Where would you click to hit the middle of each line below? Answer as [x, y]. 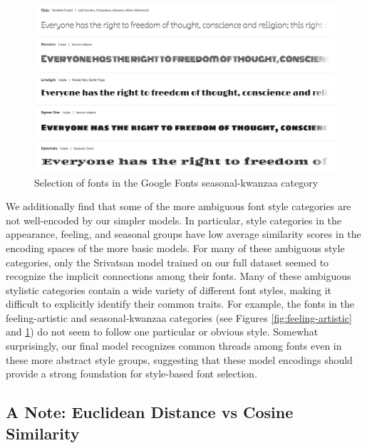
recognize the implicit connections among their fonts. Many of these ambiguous [179, 276]
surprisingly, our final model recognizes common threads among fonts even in [174, 346]
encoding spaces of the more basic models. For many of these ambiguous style [175, 248]
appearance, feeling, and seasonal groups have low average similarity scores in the [183, 234]
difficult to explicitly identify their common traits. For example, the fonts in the [180, 304]
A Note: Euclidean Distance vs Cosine [150, 412]
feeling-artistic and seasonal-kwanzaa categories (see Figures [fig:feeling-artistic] [179, 317]
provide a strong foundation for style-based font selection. [131, 374]
